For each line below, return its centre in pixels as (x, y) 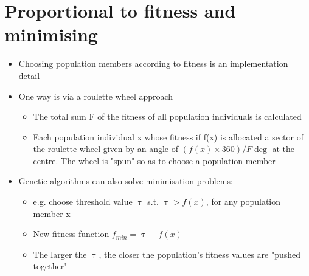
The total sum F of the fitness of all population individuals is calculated (167, 116)
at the (283, 149)
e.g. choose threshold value (83, 202)
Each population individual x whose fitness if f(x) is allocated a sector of (168, 136)
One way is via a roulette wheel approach (96, 96)
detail (29, 75)
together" (50, 266)
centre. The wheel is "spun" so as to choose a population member (154, 160)
